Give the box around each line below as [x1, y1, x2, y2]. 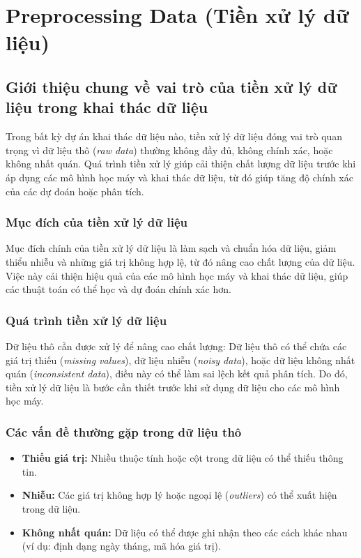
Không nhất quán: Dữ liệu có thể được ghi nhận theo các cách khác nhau [22, 525, 348, 539]
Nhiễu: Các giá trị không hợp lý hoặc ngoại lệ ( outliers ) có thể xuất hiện [22, 488, 337, 502]
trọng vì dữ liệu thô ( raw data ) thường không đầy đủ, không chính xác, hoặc [6, 142, 333, 157]
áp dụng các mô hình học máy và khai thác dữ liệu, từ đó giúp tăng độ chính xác [6, 169, 353, 184]
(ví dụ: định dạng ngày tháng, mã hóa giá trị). [22, 538, 221, 553]
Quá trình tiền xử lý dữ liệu [6, 311, 167, 329]
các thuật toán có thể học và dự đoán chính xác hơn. [6, 282, 231, 296]
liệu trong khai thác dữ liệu [6, 96, 208, 118]
